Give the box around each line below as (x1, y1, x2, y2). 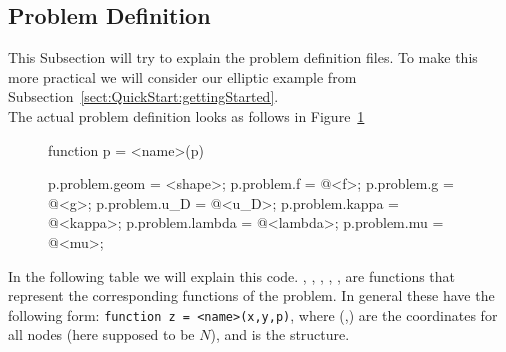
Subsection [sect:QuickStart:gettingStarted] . (8, 86, 279, 107)
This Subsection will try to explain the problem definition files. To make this (8, 47, 478, 68)
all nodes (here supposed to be (8, 324, 195, 345)
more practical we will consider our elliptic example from (8, 66, 357, 87)
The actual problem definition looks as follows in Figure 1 (8, 105, 365, 126)
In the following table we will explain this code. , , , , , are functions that (8, 265, 456, 286)
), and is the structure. (210, 324, 350, 345)
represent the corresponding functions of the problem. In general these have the (8, 285, 495, 306)
